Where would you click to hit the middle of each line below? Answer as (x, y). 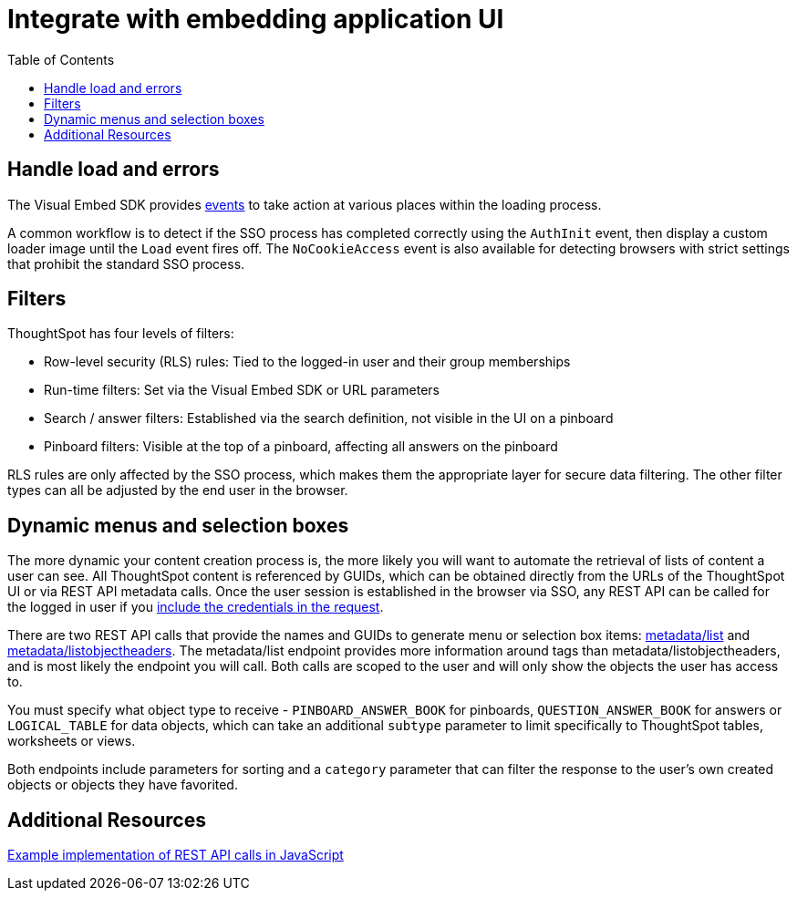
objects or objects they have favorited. (123, 785)
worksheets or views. (72, 741)
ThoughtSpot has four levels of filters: (121, 334)
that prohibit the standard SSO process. (126, 263)
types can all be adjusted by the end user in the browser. (178, 490)
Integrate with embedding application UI (256, 19)
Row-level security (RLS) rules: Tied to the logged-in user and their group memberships (307, 362)
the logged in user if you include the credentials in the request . (196, 607)
